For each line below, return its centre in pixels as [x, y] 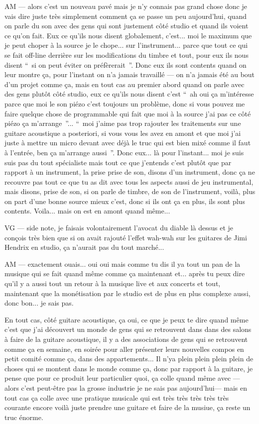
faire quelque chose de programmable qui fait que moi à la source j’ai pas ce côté [128, 113]
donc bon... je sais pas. [39, 303]
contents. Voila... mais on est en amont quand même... [87, 211]
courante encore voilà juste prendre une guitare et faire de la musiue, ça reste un [128, 407]
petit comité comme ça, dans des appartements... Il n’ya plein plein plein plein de [129, 359]
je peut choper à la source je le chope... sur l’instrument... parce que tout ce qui [126, 45]
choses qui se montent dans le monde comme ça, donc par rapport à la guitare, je [129, 368]
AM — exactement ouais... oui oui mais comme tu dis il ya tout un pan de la [123, 264]
